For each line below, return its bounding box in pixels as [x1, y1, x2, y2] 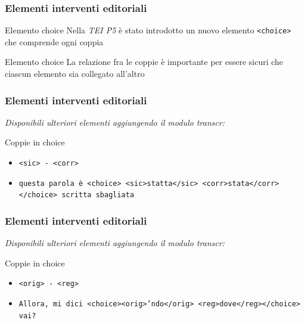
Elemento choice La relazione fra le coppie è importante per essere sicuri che [5, 55, 284, 68]
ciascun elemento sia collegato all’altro [5, 67, 145, 80]
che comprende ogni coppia [5, 35, 104, 48]
